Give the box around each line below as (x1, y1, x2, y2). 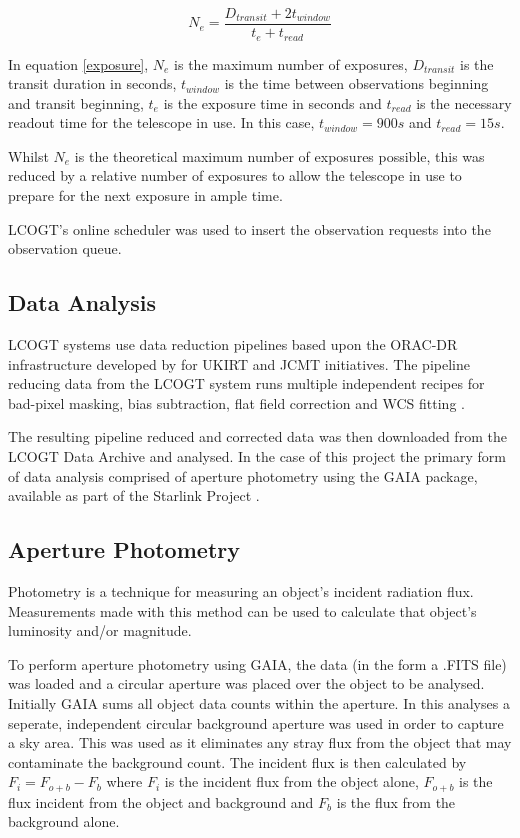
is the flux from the (336, 791, 456, 812)
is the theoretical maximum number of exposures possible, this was (74, 145, 485, 166)
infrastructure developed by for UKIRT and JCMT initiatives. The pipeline (8, 353, 470, 374)
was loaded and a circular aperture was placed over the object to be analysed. (8, 673, 485, 694)
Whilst (8, 145, 49, 166)
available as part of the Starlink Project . (8, 485, 260, 506)
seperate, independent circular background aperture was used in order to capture (8, 712, 504, 733)
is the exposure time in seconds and (163, 92, 382, 113)
